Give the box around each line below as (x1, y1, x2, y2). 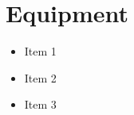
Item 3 (24, 96, 57, 113)
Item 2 (24, 69, 57, 86)
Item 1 (24, 43, 57, 59)
